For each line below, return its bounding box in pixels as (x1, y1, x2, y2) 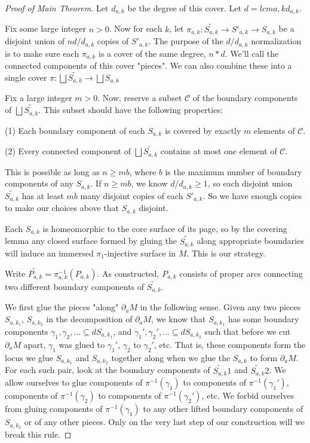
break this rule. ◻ (5, 427, 72, 440)
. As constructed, (97, 267, 159, 279)
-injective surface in (105, 246, 176, 259)
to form (250, 351, 278, 363)
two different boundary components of (5, 280, 145, 293)
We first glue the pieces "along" (5, 301, 119, 313)
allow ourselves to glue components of (5, 376, 143, 389)
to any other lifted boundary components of (143, 402, 303, 415)
